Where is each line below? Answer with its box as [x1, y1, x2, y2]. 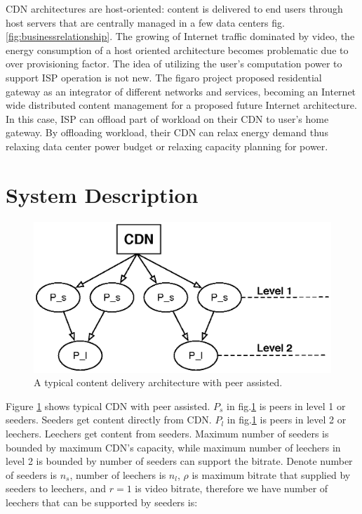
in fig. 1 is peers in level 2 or [227, 412, 347, 427]
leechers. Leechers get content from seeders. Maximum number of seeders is [6, 426, 329, 440]
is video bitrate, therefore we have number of [135, 481, 328, 496]
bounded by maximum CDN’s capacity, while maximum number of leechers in [6, 440, 341, 454]
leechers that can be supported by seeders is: [6, 494, 198, 509]
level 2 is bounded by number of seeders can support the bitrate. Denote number [6, 454, 353, 468]
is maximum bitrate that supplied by [192, 467, 351, 482]
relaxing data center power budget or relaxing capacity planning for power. [6, 138, 328, 153]
